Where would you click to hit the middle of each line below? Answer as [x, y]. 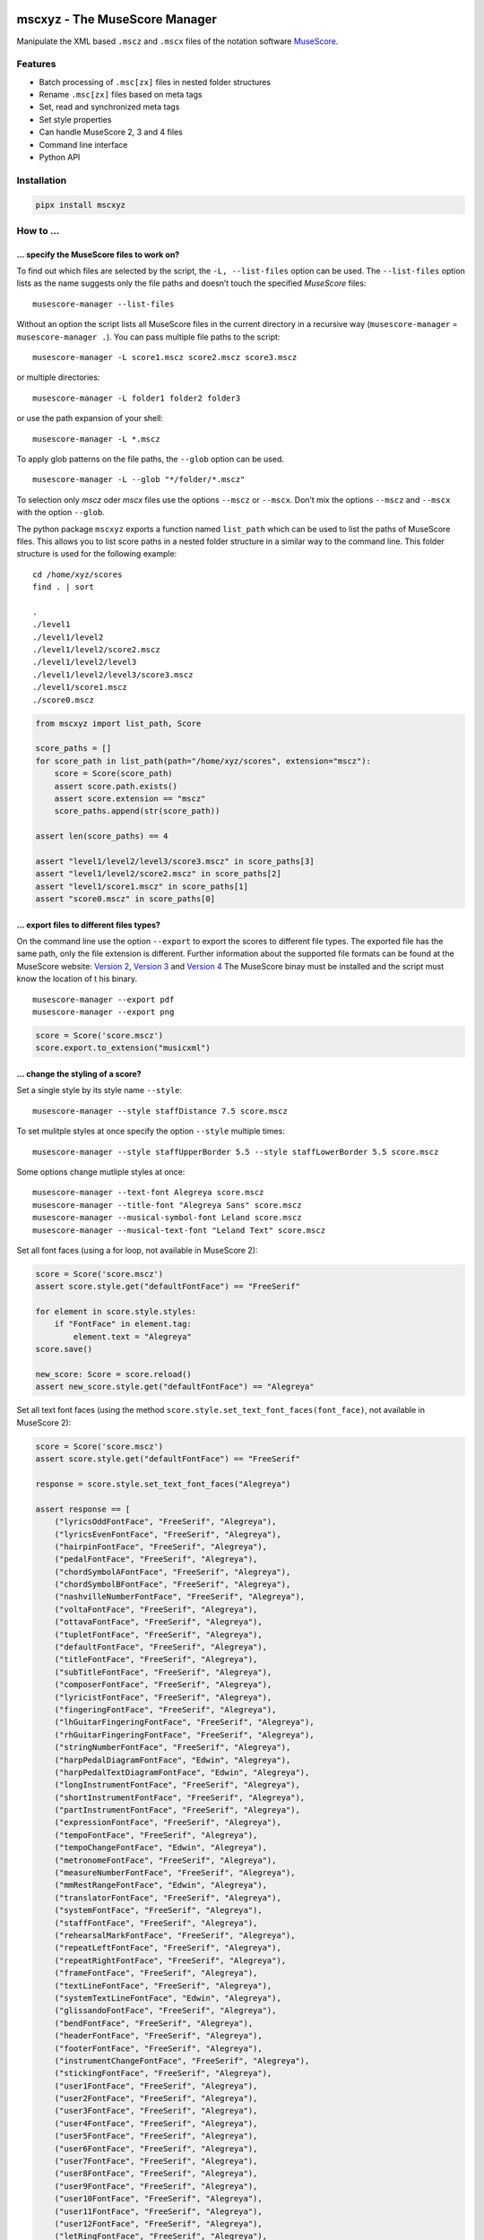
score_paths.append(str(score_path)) [137, 811]
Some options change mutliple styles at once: [101, 1172]
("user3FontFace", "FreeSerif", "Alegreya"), [156, 2111]
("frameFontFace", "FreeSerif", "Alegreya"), [156, 1973]
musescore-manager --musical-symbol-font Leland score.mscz [167, 1218]
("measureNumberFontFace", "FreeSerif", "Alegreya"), [175, 1873]
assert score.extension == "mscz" [130, 798]
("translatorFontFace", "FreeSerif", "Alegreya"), [168, 1898]
